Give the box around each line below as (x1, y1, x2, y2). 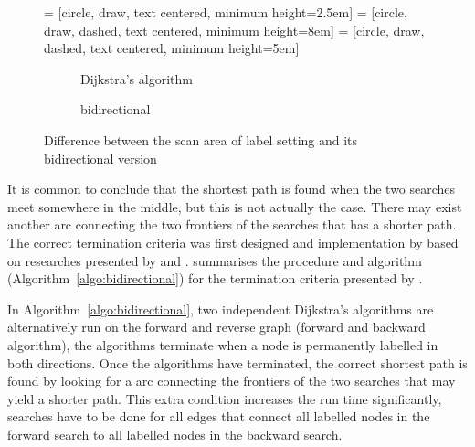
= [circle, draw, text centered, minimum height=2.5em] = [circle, (44, 3, 407, 21)
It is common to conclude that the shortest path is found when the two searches (7, 179, 456, 198)
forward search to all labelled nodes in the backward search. (7, 424, 343, 443)
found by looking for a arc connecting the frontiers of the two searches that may (7, 371, 456, 390)
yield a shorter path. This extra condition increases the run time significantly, (7, 388, 442, 408)
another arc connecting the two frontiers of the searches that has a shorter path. (7, 215, 457, 234)
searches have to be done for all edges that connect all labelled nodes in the (7, 407, 430, 426)
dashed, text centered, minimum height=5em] (44, 38, 300, 58)
